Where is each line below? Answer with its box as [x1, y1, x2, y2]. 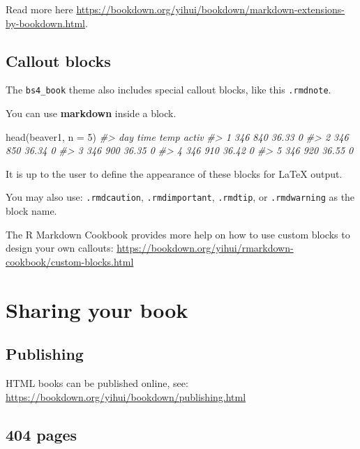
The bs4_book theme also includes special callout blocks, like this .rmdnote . [6, 82, 331, 97]
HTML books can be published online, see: [6, 376, 188, 390]
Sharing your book [6, 295, 188, 324]
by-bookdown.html [6, 15, 85, 30]
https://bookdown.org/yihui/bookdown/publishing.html [6, 389, 246, 404]
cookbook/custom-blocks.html [6, 254, 134, 268]
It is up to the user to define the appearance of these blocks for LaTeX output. [6, 166, 343, 181]
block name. [6, 204, 57, 218]
